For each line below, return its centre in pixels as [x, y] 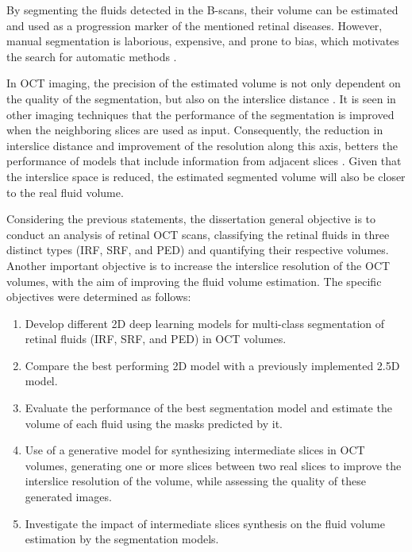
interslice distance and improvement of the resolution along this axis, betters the [202, 145]
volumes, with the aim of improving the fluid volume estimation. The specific [194, 281]
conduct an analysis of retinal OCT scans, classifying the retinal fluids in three [198, 234]
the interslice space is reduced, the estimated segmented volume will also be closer [206, 176]
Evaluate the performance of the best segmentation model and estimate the [208, 408]
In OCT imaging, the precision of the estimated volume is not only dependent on [204, 83]
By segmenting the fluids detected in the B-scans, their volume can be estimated [202, 10]
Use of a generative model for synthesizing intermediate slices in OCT [195, 450]
